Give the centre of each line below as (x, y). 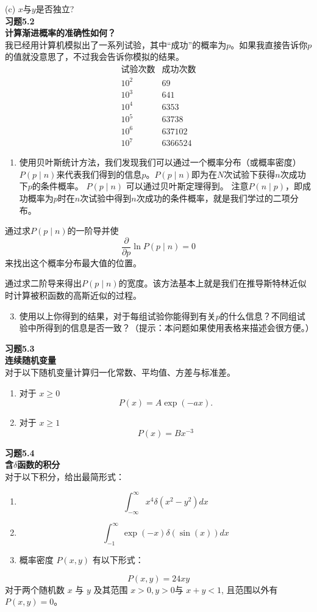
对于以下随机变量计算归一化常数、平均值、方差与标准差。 (120, 372)
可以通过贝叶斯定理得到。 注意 (187, 186)
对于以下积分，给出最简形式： (65, 477)
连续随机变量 (30, 360)
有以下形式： (118, 560)
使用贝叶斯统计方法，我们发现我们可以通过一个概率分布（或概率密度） (160, 162)
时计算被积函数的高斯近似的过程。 (73, 295)
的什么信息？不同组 (258, 315)
